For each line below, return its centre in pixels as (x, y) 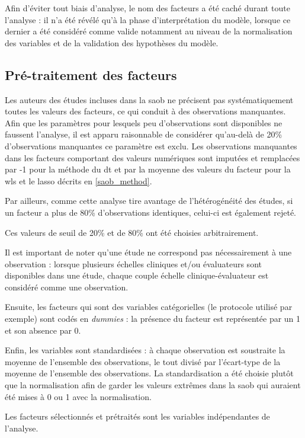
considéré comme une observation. (67, 287)
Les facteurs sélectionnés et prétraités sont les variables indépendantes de (137, 416)
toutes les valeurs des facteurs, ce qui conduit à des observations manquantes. (145, 111)
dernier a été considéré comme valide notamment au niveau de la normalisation (149, 31)
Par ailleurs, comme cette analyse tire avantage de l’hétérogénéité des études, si (149, 201)
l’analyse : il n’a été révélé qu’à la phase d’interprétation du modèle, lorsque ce (148, 19)
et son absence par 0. (43, 330)
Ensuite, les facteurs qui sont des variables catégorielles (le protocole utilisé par (149, 307)
